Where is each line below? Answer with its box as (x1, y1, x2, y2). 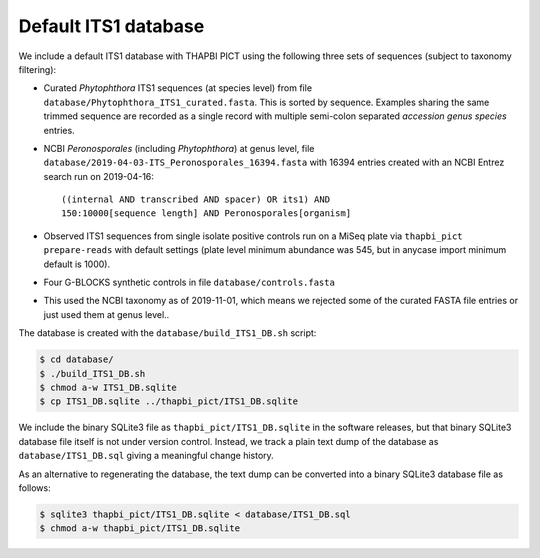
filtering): (18, 63, 57, 75)
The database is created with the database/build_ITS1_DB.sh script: (18, 327, 317, 339)
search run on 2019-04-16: (43, 170, 155, 182)
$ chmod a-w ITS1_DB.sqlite (39, 381, 177, 393)
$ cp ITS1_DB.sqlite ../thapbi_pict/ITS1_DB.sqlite (39, 396, 299, 407)
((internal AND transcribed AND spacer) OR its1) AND (61, 194, 330, 205)
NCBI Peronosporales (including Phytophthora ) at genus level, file (43, 142, 315, 154)
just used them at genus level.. (43, 308, 170, 320)
